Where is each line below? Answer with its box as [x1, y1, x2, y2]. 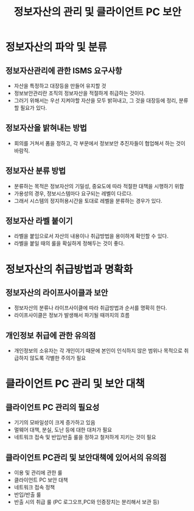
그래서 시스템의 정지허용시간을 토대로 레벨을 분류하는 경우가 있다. [13, 197, 162, 204]
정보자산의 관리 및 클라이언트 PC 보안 [13, 5, 182, 19]
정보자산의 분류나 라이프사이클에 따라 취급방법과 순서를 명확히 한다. [13, 304, 167, 311]
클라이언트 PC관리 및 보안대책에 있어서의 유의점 [5, 452, 167, 462]
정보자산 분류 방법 [5, 166, 66, 176]
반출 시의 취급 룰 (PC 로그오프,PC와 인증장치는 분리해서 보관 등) [13, 499, 160, 506]
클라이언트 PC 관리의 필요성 [5, 402, 100, 412]
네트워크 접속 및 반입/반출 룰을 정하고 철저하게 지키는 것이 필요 [13, 434, 157, 441]
